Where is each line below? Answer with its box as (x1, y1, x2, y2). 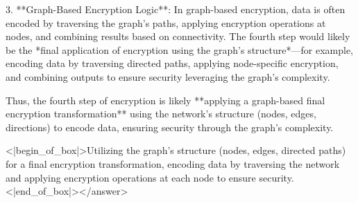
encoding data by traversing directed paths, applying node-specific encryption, (6, 56, 339, 70)
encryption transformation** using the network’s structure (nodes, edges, (6, 106, 316, 121)
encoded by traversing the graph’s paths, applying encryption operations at (6, 15, 326, 30)
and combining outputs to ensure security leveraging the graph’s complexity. (6, 69, 330, 84)
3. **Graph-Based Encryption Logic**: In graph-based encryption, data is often (6, 2, 346, 16)
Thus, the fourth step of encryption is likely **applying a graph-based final (6, 93, 325, 107)
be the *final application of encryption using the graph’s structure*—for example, (6, 42, 353, 57)
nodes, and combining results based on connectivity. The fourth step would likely (6, 29, 350, 43)
